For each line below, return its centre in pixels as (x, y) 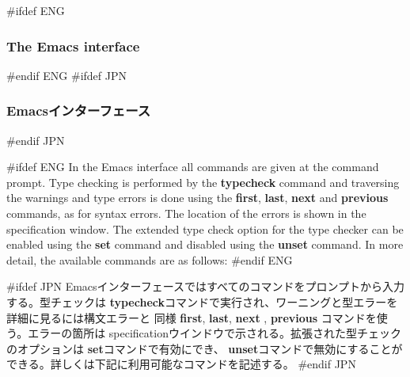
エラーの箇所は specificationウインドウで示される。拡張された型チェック (214, 333)
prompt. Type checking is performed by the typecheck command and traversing (203, 182)
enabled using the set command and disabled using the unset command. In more (205, 244)
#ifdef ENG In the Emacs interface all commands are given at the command (193, 167)
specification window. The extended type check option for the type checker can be (205, 228)
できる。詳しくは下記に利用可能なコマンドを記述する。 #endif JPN (181, 364)
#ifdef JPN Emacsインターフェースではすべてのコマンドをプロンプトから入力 (206, 286)
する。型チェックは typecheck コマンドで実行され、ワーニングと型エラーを (202, 301)
